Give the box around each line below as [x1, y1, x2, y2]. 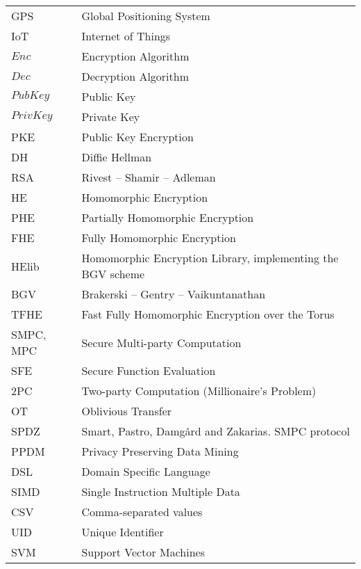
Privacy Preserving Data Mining [81, 443, 239, 459]
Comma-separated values [81, 504, 203, 520]
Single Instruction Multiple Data [81, 483, 240, 499]
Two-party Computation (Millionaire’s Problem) [81, 383, 317, 399]
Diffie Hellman [81, 149, 152, 165]
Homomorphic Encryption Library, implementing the [81, 250, 339, 266]
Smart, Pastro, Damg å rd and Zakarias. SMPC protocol [81, 423, 350, 439]
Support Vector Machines [81, 544, 205, 560]
